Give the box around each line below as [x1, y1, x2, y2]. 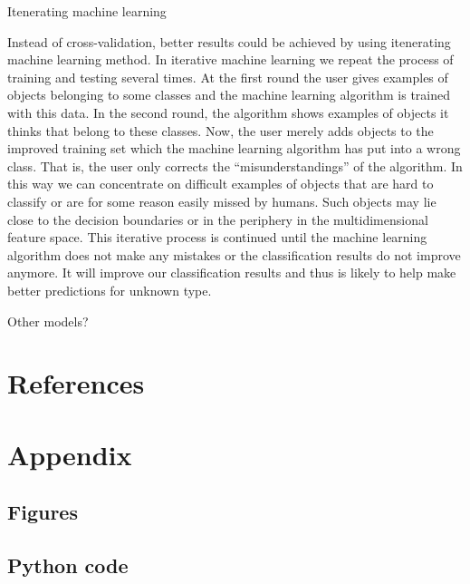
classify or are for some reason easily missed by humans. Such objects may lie [7, 191, 436, 210]
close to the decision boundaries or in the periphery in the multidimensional [7, 209, 428, 229]
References [7, 365, 145, 402]
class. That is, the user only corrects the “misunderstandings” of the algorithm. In [7, 156, 463, 175]
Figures [7, 498, 78, 526]
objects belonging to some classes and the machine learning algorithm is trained [7, 85, 451, 104]
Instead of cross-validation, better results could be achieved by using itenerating [7, 32, 451, 51]
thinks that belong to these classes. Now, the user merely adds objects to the [7, 121, 434, 140]
